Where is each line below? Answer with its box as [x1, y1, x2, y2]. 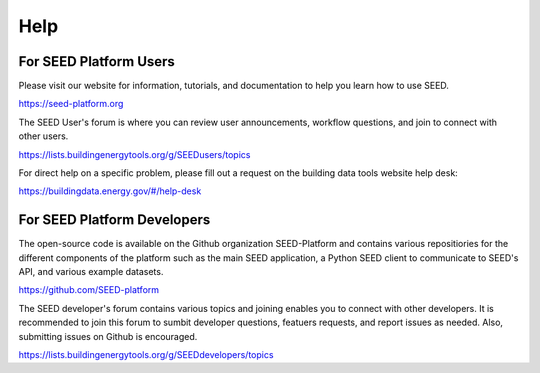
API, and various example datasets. [18, 266, 164, 278]
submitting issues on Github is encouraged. [18, 330, 198, 342]
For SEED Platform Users [18, 53, 175, 70]
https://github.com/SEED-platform [18, 284, 160, 296]
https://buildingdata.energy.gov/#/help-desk [18, 185, 202, 197]
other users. [18, 130, 69, 142]
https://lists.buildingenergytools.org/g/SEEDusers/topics [18, 148, 251, 160]
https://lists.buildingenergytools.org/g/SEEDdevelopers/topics [18, 349, 274, 361]
